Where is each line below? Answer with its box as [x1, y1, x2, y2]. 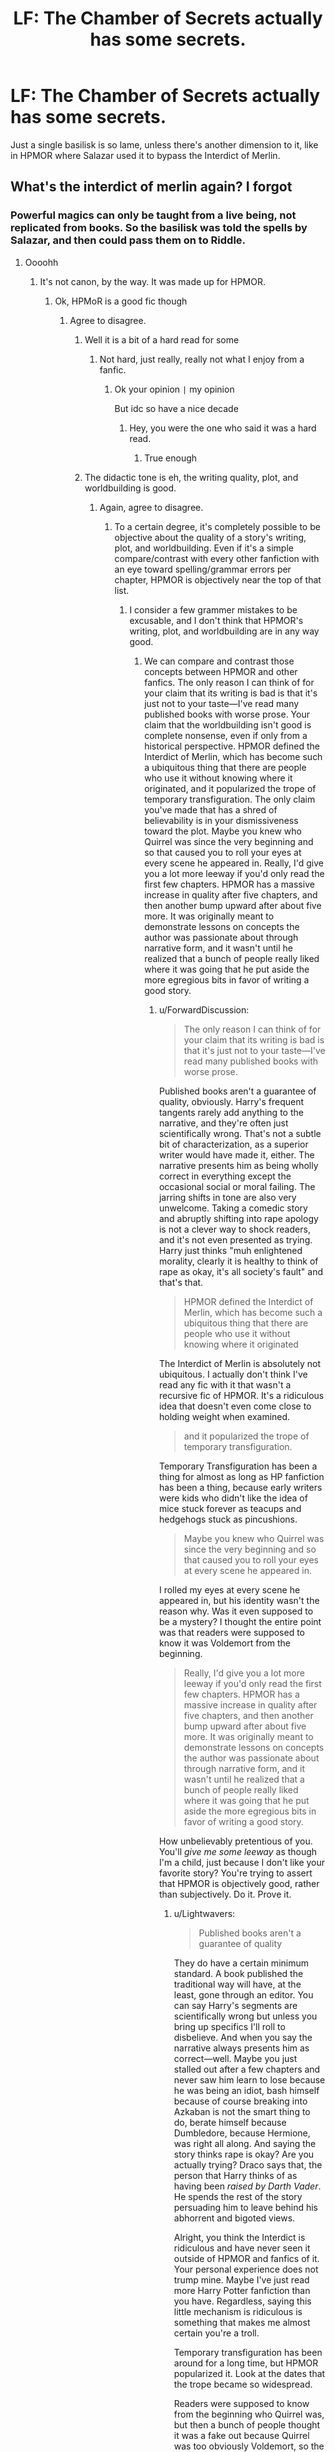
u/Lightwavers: [173, 1907, 236, 1919]
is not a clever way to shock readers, [158, 1223, 311, 1235]
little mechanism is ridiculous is [173, 2305, 303, 2317]
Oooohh [24, 256, 59, 268]
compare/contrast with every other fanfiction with [114, 552, 320, 564]
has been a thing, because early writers [158, 1481, 323, 1493]
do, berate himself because [173, 2116, 287, 2128]
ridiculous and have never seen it [173, 2242, 311, 2254]
